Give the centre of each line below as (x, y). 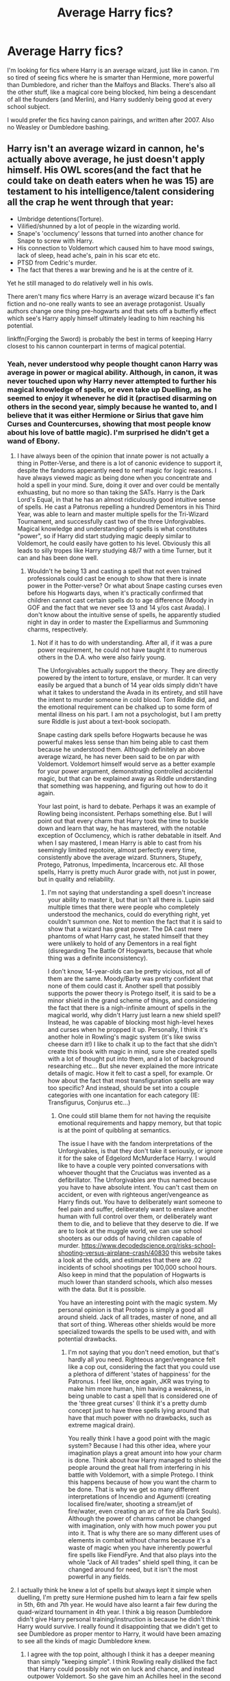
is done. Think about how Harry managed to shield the (145, 1460)
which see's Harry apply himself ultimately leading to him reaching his (106, 318)
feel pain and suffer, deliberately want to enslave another (138, 1209)
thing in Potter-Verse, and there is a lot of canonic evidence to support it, (119, 463)
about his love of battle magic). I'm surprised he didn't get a (108, 432)
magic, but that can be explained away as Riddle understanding (127, 779)
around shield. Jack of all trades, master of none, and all (137, 1317)
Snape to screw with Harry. (55, 241)
